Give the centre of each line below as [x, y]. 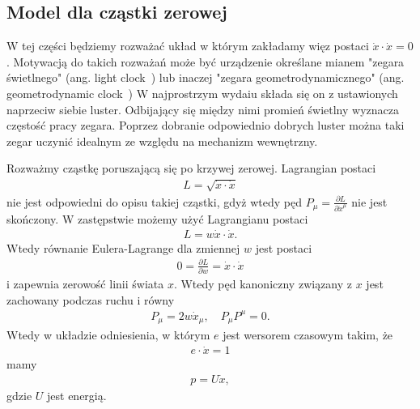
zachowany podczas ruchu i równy [91, 299]
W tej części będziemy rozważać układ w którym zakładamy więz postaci [188, 46]
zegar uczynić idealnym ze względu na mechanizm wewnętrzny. [162, 141]
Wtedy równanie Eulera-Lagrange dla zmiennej [123, 247]
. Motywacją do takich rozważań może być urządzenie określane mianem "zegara [206, 61]
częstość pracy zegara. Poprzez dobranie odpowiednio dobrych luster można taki [206, 125]
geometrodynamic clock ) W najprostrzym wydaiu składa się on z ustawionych [202, 93]
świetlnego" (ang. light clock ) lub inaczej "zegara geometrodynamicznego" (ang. [206, 77]
